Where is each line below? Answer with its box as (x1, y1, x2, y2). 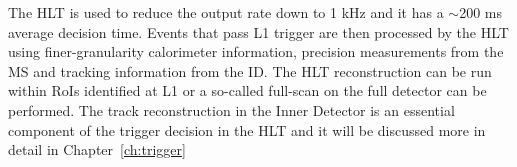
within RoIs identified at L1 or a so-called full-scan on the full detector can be (8, 80, 487, 101)
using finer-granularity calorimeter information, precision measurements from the (8, 41, 504, 62)
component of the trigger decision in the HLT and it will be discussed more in (8, 119, 486, 140)
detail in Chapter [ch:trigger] (8, 139, 186, 160)
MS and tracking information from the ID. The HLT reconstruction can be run (8, 60, 492, 81)
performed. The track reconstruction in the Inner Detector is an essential (8, 99, 455, 120)
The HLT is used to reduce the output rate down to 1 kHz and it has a (8, 2, 444, 22)
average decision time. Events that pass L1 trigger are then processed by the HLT (8, 21, 509, 42)
